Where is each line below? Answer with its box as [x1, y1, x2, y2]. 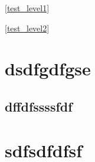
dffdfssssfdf [5, 97, 73, 115]
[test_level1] [5, 2, 50, 14]
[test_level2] [5, 21, 50, 34]
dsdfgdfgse [5, 56, 91, 81]
